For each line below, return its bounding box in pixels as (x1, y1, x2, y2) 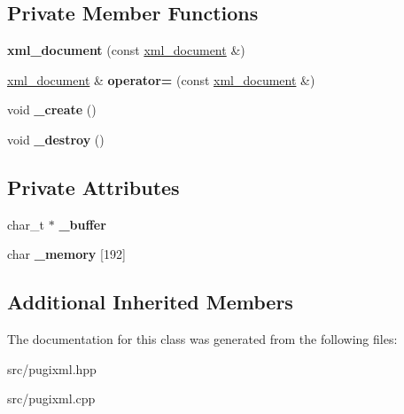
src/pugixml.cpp (7, 389, 96, 408)
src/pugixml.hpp (7, 359, 97, 378)
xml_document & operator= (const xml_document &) (7, 70, 315, 89)
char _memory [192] (7, 245, 126, 263)
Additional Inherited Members (7, 288, 293, 316)
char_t (7, 215, 45, 233)
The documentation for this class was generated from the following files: (7, 330, 398, 348)
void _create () (7, 100, 97, 119)
